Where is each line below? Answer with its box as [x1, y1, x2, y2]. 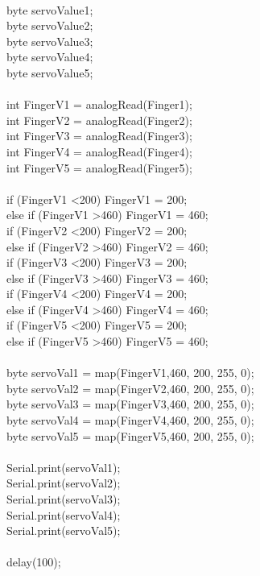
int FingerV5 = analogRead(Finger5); [6, 159, 192, 176]
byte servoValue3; [6, 32, 93, 49]
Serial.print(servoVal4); [6, 506, 121, 523]
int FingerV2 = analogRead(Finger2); [6, 111, 192, 128]
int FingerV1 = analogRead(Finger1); [6, 96, 192, 113]
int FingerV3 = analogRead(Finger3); [6, 127, 192, 144]
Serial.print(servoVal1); [6, 458, 121, 475]
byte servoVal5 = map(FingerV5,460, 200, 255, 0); [6, 427, 254, 444]
